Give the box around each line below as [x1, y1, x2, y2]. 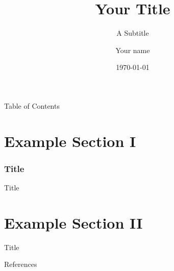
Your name [115, 44, 150, 55]
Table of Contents [4, 100, 60, 111]
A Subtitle [116, 28, 149, 38]
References [4, 259, 37, 269]
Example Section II [4, 212, 143, 233]
